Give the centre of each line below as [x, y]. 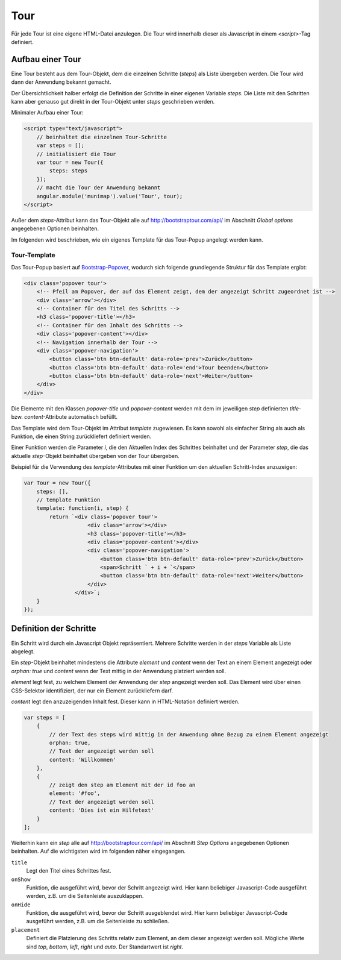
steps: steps [68, 171]
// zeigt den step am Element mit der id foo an [122, 785]
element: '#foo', [75, 793]
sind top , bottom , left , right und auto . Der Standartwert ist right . [105, 947]
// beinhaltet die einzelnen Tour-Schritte [102, 137]
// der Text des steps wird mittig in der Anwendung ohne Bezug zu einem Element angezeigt [189, 734]
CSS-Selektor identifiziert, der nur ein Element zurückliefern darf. [92, 691]
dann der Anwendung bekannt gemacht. [61, 82]
